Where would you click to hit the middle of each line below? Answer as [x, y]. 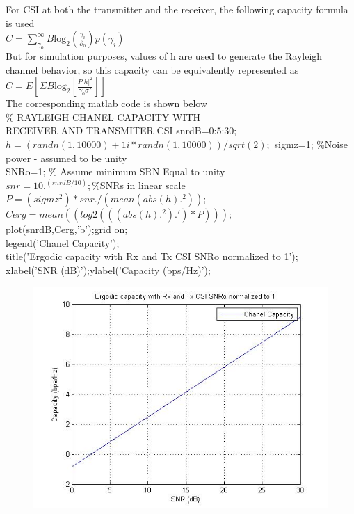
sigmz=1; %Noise [311, 144]
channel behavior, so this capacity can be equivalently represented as [152, 69]
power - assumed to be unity [66, 158]
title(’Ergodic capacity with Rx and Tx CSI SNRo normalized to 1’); [152, 256]
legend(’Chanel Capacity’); [63, 242]
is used [20, 23]
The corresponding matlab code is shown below [107, 103]
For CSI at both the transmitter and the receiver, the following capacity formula [177, 9]
